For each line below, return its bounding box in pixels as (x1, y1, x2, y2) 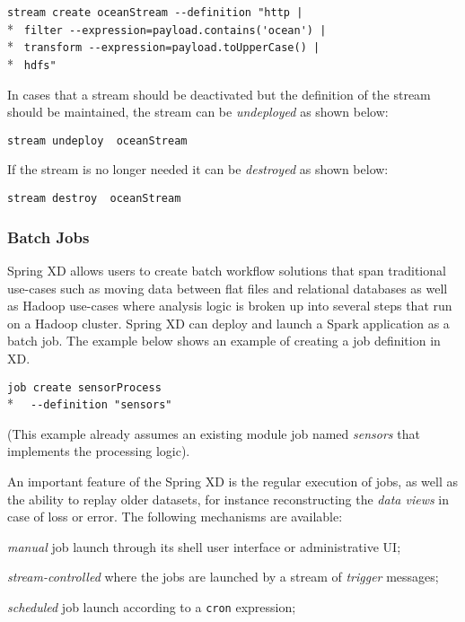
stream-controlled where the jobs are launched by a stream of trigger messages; (7, 567, 439, 586)
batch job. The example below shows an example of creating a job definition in (7, 331, 441, 350)
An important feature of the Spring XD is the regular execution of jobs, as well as (7, 472, 458, 490)
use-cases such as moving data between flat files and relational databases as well (7, 278, 448, 297)
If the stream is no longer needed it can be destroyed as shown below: (7, 160, 389, 179)
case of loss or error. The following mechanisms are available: (7, 507, 343, 526)
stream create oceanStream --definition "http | (7, 6, 303, 19)
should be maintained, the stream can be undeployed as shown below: (7, 102, 389, 121)
